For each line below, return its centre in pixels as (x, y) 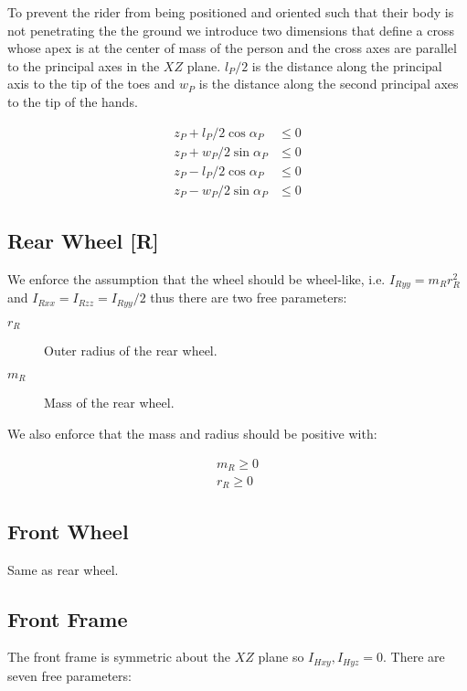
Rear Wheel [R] (83, 241)
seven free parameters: (69, 675)
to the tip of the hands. (73, 101)
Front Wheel (68, 531)
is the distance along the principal (347, 65)
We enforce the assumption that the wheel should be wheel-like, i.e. (196, 278)
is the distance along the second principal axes (329, 84)
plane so (281, 657)
